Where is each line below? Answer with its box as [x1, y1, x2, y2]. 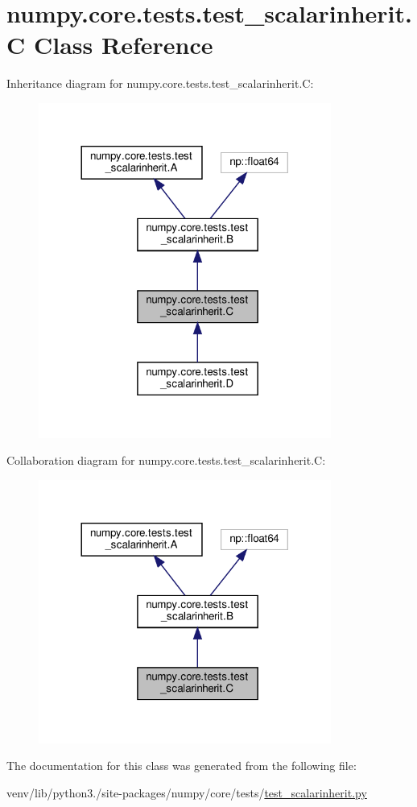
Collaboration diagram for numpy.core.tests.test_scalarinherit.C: [6, 452, 326, 469]
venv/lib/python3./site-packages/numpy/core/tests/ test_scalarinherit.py [6, 784, 367, 801]
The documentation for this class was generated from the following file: [6, 757, 357, 774]
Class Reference [33, 28, 213, 61]
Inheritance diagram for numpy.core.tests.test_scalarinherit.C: [6, 75, 314, 92]
